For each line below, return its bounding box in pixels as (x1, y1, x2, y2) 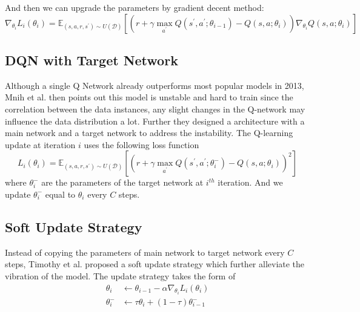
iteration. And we (218, 176, 283, 189)
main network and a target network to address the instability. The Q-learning (5, 126, 293, 139)
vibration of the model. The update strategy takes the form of (5, 269, 236, 282)
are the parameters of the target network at (41, 176, 204, 189)
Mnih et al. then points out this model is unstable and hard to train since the (5, 91, 293, 103)
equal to (45, 187, 76, 200)
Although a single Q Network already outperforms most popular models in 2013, (5, 79, 304, 91)
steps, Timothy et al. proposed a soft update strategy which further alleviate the (5, 258, 305, 270)
